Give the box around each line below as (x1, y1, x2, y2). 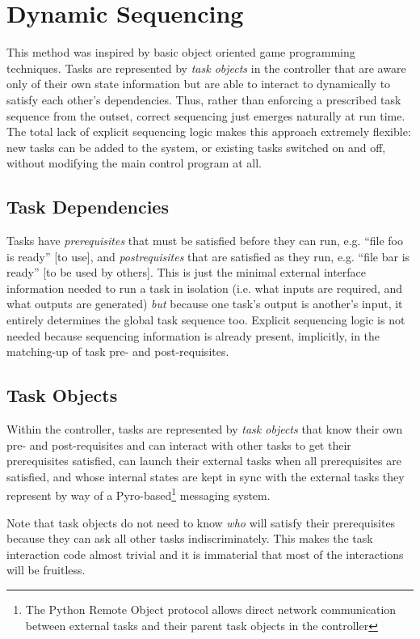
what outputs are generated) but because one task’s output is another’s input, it (6, 295, 403, 312)
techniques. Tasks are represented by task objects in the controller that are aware (6, 59, 406, 76)
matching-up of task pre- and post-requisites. (6, 343, 229, 360)
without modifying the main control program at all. (6, 154, 262, 171)
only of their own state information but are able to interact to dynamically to (6, 75, 391, 92)
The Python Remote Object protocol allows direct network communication (25, 601, 397, 618)
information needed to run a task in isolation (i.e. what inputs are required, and (6, 279, 403, 296)
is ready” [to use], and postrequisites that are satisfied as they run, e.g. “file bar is (6, 248, 410, 264)
